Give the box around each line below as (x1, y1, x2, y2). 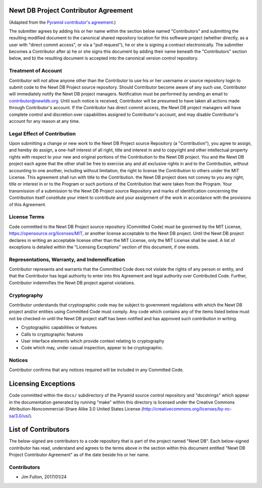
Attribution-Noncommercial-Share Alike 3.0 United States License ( (9, 406, 143, 412)
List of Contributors (9, 425, 70, 434)
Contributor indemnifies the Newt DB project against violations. (9, 279, 135, 286)
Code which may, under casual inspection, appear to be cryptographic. (21, 345, 164, 351)
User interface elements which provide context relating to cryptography (21, 338, 164, 344)
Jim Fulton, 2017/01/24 (21, 474, 67, 480)
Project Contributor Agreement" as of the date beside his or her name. (9, 452, 150, 458)
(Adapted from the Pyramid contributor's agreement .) (9, 19, 116, 25)
